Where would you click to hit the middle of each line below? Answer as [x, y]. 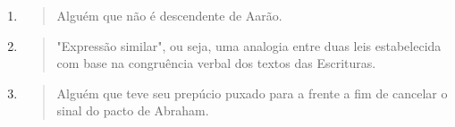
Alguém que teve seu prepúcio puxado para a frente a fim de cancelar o [252, 93]
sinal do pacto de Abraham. [133, 110]
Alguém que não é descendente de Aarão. [169, 15]
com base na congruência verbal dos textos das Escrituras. [216, 63]
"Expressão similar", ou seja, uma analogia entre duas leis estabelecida [249, 45]
